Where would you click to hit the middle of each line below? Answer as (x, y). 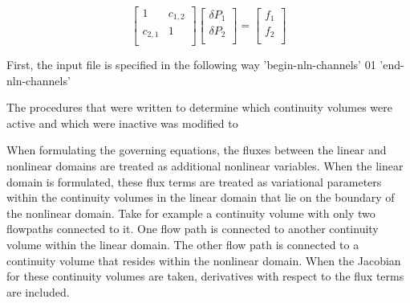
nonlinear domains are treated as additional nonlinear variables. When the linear (205, 165)
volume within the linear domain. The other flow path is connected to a (183, 244)
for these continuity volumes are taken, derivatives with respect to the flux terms (205, 276)
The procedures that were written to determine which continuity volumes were (200, 107)
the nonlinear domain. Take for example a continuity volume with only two (191, 213)
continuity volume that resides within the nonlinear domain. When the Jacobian (204, 260)
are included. (38, 291)
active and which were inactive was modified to (122, 123)
